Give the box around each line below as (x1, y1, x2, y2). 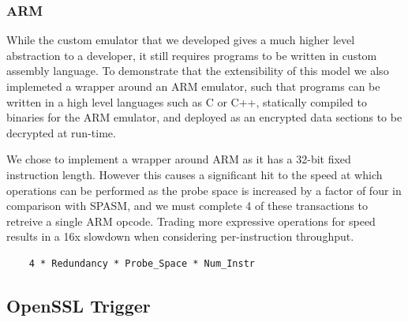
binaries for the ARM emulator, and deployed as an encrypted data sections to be (6, 109, 402, 125)
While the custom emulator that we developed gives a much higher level (6, 32, 355, 48)
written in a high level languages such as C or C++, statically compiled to (6, 93, 367, 110)
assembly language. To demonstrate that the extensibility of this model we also (6, 62, 389, 79)
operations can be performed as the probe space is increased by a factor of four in (6, 182, 402, 198)
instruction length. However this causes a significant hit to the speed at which (6, 166, 383, 182)
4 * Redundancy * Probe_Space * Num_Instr (28, 257, 255, 269)
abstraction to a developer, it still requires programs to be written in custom (6, 47, 377, 63)
